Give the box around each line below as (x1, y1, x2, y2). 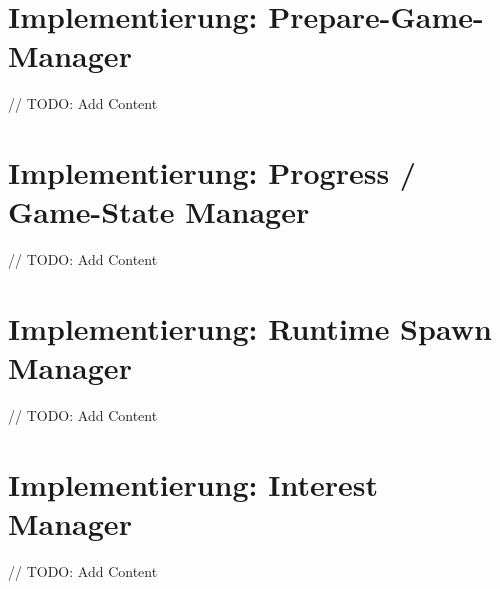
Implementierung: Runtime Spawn (8, 308, 492, 348)
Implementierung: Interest (8, 463, 378, 504)
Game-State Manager (8, 191, 310, 232)
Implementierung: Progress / (8, 152, 416, 193)
